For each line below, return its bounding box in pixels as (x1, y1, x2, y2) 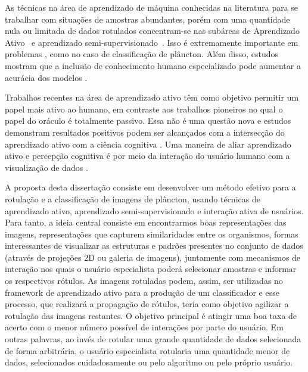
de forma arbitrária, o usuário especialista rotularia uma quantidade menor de (5, 344, 290, 357)
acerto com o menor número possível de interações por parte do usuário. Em (5, 321, 284, 333)
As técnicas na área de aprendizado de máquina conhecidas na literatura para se (5, 1, 298, 13)
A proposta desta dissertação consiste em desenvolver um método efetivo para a (5, 181, 296, 193)
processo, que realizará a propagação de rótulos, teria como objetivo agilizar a (5, 298, 289, 310)
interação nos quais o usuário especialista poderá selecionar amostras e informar (5, 262, 297, 275)
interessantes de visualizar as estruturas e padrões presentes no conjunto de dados (5, 239, 303, 252)
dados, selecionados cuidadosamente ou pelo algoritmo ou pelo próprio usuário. (5, 356, 293, 368)
